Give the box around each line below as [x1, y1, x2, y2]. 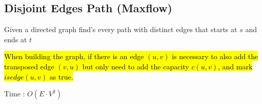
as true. [49, 71, 73, 82]
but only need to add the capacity [82, 61, 189, 71]
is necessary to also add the [172, 51, 258, 62]
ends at [4, 34, 27, 44]
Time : [4, 88, 25, 99]
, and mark [217, 61, 253, 71]
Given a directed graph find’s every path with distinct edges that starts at [4, 24, 237, 35]
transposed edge [4, 61, 54, 71]
